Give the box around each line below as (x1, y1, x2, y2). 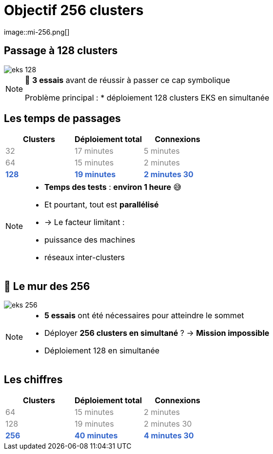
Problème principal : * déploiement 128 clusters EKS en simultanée (25, 92, 270, 103)
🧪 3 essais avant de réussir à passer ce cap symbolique (25, 75, 230, 85)
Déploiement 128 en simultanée (44, 346, 160, 356)
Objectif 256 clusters (4, 2, 144, 19)
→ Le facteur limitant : (44, 217, 125, 227)
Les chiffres (4, 373, 63, 386)
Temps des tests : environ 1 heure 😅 (44, 182, 182, 192)
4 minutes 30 (144, 431, 194, 441)
